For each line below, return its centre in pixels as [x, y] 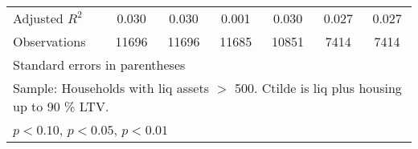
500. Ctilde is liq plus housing [318, 88]
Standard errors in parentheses [99, 64]
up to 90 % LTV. [61, 106]
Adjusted [38, 18]
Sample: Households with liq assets [111, 88]
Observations [49, 41]
